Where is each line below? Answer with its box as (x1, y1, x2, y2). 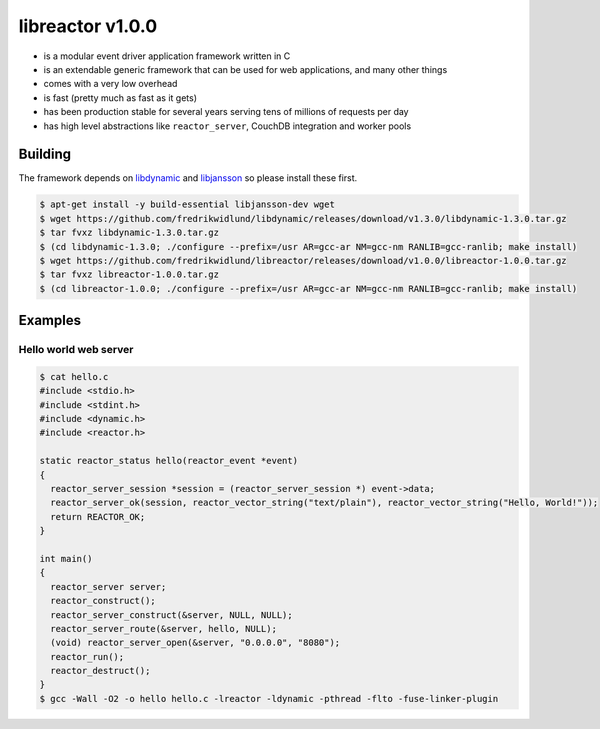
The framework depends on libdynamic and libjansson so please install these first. (18, 172, 358, 184)
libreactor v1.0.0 (18, 15, 158, 37)
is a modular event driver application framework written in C (43, 50, 291, 62)
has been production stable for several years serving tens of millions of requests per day (43, 106, 409, 118)
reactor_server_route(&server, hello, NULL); (50, 623, 277, 634)
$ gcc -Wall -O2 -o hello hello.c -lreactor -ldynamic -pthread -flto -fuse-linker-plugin (39, 693, 499, 704)
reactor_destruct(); (50, 665, 151, 677)
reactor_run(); (50, 651, 125, 662)
